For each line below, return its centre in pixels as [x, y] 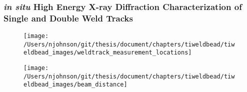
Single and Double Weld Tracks [68, 18]
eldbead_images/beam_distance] [75, 85]
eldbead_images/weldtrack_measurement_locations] [108, 53]
